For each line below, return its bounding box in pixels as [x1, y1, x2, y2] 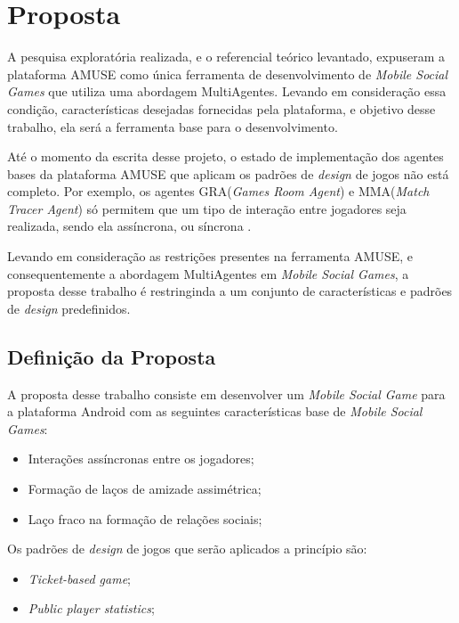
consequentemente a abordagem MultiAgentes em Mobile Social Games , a [7, 264, 409, 283]
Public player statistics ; [28, 599, 155, 618]
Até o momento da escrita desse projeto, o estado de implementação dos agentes [7, 147, 444, 166]
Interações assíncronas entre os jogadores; [28, 449, 254, 468]
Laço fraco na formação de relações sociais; [28, 509, 262, 528]
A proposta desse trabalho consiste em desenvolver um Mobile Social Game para [7, 384, 446, 403]
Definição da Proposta [7, 342, 216, 370]
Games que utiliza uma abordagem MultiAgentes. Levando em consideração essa [7, 82, 447, 101]
